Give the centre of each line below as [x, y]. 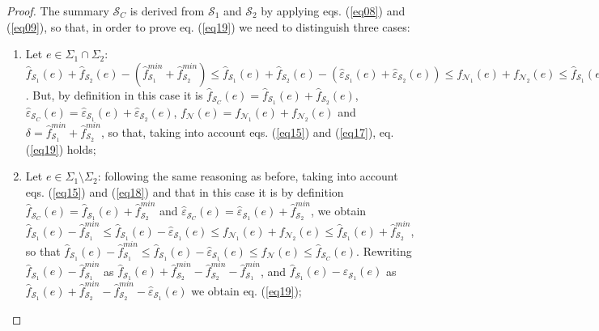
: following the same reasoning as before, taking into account [248, 176]
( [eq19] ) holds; [61, 149]
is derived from [167, 11]
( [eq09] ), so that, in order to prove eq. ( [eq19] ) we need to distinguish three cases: [208, 26]
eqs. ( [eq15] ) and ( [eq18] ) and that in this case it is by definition [185, 191]
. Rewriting [384, 250]
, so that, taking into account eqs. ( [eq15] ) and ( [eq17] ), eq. [247, 132]
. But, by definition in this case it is [114, 94]
